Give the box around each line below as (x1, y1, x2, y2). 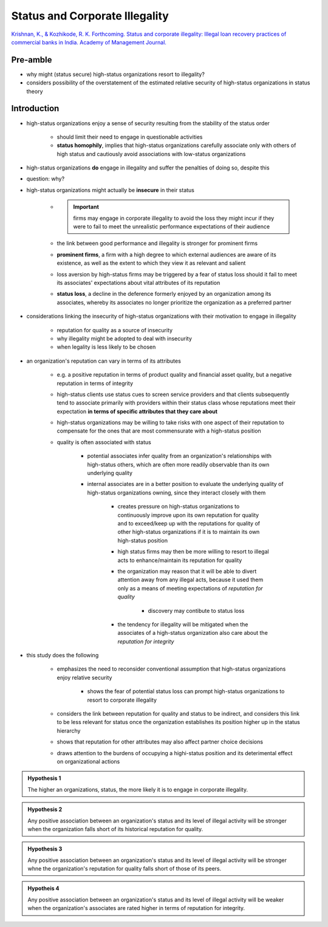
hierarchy (56, 727, 81, 734)
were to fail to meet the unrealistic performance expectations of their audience (73, 223, 270, 230)
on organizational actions (56, 758, 120, 765)
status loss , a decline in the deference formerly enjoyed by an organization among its (56, 290, 272, 298)
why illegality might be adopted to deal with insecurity (56, 335, 193, 342)
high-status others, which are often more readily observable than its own (87, 460, 270, 468)
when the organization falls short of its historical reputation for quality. (27, 825, 203, 832)
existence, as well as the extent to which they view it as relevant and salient (56, 259, 246, 267)
